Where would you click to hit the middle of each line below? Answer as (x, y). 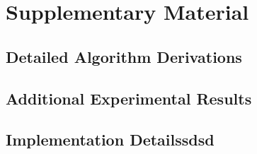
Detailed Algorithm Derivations (124, 56)
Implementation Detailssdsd (110, 140)
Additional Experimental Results (129, 98)
